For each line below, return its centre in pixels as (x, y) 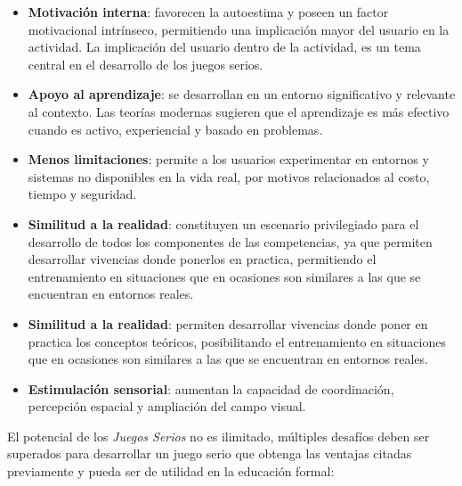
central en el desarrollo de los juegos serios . (146, 64)
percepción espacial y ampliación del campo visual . (167, 406)
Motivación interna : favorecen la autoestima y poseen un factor (208, 12)
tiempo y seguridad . (82, 194)
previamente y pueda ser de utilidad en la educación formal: (171, 471)
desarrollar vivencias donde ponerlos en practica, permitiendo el (202, 259)
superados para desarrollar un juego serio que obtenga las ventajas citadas (210, 453)
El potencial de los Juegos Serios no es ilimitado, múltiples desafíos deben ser (219, 436)
